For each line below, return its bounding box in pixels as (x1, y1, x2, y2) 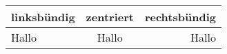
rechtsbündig (144, 9, 216, 25)
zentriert (86, 9, 134, 25)
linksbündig (11, 9, 75, 25)
